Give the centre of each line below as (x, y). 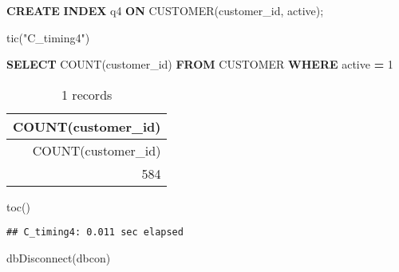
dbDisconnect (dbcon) (59, 258)
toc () (18, 206)
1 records (87, 94)
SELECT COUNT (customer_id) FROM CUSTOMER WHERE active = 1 (200, 64)
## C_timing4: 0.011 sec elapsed (95, 233)
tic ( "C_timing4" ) (48, 37)
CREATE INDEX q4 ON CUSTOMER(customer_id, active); (165, 10)
